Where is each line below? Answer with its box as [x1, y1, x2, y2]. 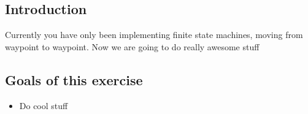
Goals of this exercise [5, 70, 143, 89]
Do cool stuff [19, 99, 68, 112]
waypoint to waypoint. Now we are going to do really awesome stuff [5, 40, 260, 53]
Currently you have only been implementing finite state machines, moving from [5, 28, 303, 41]
